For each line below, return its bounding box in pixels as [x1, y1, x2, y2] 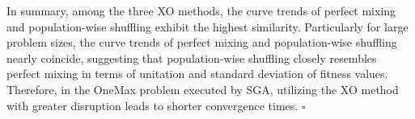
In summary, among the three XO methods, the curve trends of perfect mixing [6, 2, 396, 18]
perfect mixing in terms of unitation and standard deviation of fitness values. [6, 65, 388, 82]
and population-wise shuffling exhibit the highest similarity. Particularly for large [6, 18, 409, 35]
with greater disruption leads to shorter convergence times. [6, 96, 299, 113]
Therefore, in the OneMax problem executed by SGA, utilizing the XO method [6, 80, 399, 97]
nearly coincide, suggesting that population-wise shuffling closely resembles [6, 49, 377, 66]
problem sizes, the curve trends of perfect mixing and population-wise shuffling [6, 34, 397, 51]
